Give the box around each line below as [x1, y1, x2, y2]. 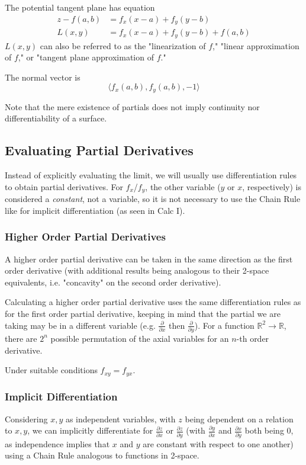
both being [244, 424, 284, 437]
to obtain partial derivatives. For [5, 180, 123, 193]
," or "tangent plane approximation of [18, 51, 154, 63]
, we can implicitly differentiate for [27, 424, 153, 437]
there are [5, 332, 37, 344]
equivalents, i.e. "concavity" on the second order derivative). [5, 275, 221, 288]
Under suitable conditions [5, 364, 98, 376]
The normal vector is [5, 70, 80, 83]
